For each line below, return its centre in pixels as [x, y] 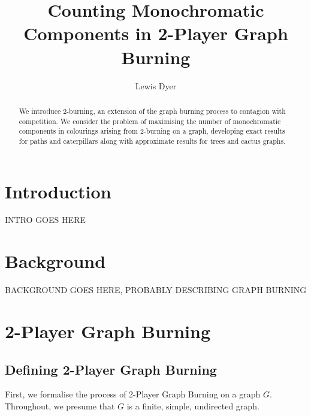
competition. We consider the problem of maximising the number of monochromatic [150, 121]
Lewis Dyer [156, 85]
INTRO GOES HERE [45, 220]
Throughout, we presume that [60, 406]
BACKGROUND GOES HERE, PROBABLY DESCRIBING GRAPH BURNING [156, 290]
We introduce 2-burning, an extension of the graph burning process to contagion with [152, 111]
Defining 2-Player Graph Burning [111, 369]
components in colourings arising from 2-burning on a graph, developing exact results [152, 131]
